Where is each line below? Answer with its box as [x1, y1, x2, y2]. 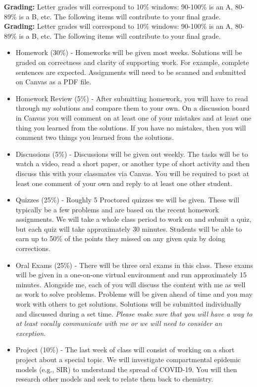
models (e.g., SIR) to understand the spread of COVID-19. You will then [15, 364, 237, 374]
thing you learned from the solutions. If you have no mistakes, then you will [15, 122, 246, 132]
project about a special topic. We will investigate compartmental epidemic [15, 354, 241, 364]
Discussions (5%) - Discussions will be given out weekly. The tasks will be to [15, 148, 248, 159]
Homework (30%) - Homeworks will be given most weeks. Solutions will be [15, 47, 242, 58]
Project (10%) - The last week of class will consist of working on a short [15, 344, 235, 355]
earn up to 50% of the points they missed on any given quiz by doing [15, 233, 225, 244]
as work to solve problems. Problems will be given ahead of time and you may [15, 289, 253, 299]
